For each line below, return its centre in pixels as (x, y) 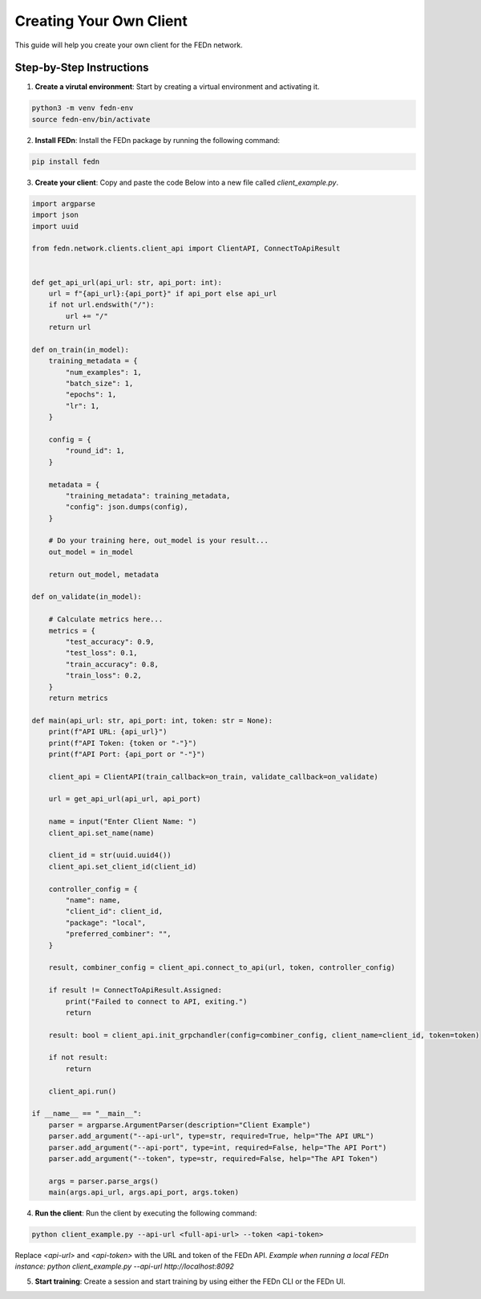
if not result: (78, 1057)
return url (70, 328)
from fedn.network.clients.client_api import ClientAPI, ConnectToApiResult (186, 248)
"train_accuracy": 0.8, (112, 664)
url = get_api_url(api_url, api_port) (125, 799)
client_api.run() (83, 1091)
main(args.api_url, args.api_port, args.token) (144, 1193)
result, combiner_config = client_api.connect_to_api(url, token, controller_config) (222, 968)
